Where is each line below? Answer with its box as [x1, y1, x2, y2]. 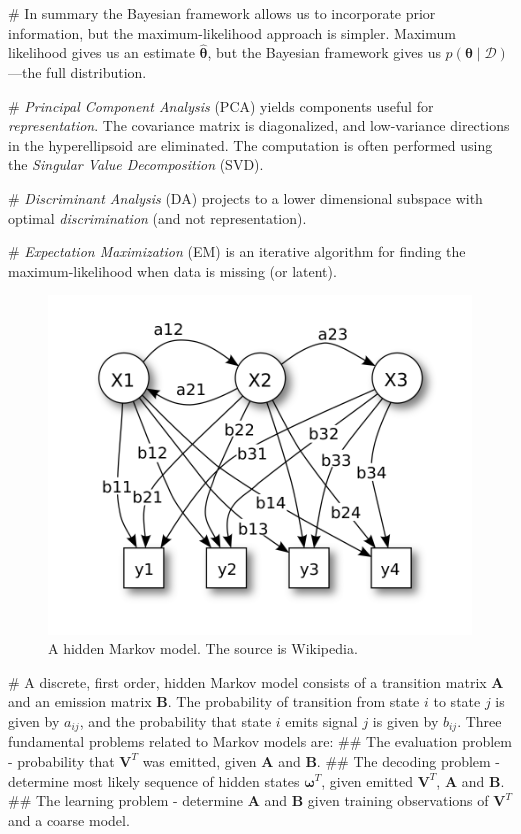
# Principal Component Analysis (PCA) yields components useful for [8, 95, 434, 116]
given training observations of [307, 790, 489, 811]
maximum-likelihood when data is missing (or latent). [8, 260, 337, 281]
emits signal [285, 710, 358, 731]
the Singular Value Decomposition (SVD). [8, 154, 264, 175]
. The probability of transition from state [167, 691, 420, 712]
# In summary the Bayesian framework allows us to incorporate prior [8, 3, 436, 23]
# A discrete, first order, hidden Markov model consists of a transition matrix [8, 671, 487, 692]
